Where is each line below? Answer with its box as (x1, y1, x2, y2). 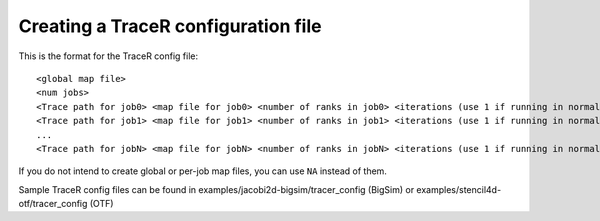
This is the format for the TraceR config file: (18, 50, 199, 62)
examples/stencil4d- (416, 183, 502, 195)
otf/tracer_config (18, 198, 88, 210)
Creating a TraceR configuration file (18, 15, 322, 37)
